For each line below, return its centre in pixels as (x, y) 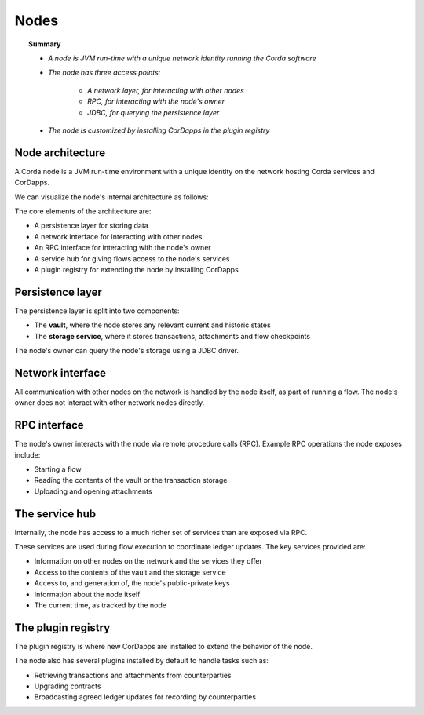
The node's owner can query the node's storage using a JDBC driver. (127, 350)
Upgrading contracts (68, 686)
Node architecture (60, 153)
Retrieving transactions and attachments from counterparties (133, 675)
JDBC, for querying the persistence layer (154, 112)
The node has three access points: (104, 73)
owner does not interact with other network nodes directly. (110, 403)
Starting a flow (58, 469)
